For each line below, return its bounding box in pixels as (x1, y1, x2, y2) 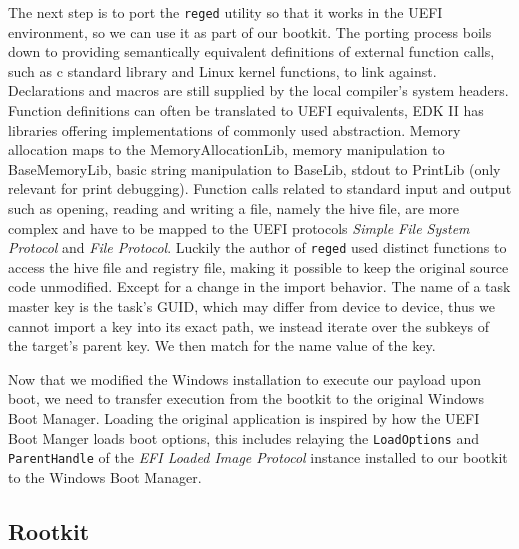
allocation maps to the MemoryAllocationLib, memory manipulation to (8, 139, 445, 160)
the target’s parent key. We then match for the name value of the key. (8, 335, 436, 356)
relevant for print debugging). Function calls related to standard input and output (8, 178, 512, 199)
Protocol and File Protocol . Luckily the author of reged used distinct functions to (8, 237, 507, 258)
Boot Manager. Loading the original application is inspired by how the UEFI (8, 408, 480, 428)
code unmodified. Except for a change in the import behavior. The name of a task (8, 276, 511, 297)
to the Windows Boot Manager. (8, 466, 202, 487)
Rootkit (8, 515, 90, 546)
